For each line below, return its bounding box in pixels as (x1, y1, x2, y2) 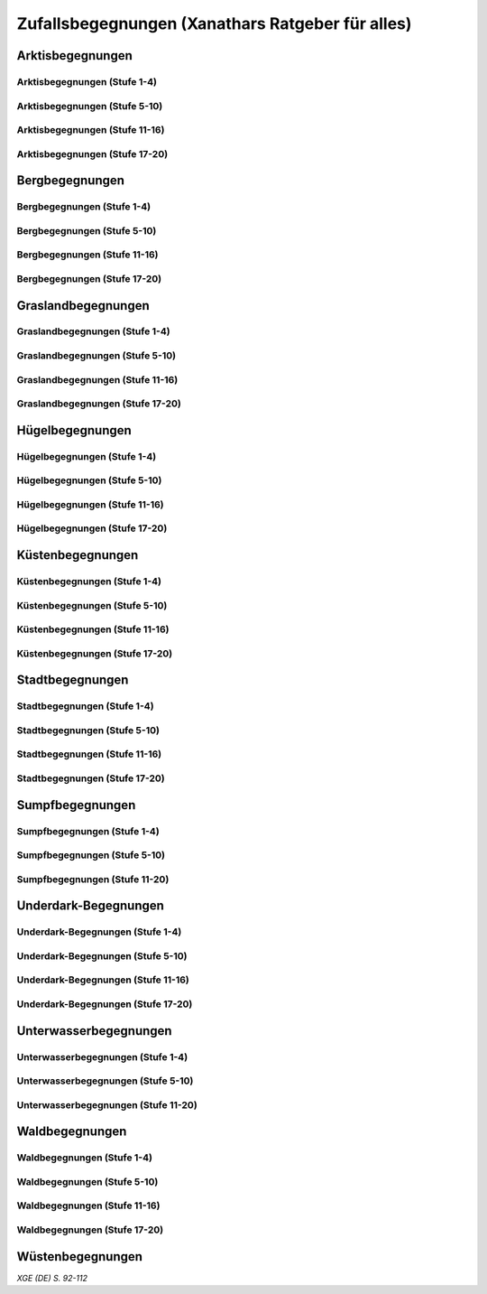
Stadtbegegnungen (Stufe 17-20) (16, 772, 166, 785)
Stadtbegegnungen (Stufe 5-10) (16, 723, 160, 736)
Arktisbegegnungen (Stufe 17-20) (16, 147, 169, 160)
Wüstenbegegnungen (16, 1249, 143, 1264)
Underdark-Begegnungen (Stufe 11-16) (16, 973, 189, 986)
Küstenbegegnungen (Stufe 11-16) (16, 623, 170, 636)
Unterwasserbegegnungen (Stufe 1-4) (16, 1050, 188, 1063)
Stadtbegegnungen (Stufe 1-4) (16, 700, 154, 712)
